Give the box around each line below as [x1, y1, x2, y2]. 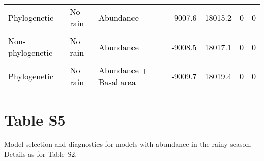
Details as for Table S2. [4, 148, 77, 159]
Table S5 [4, 109, 66, 130]
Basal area [98, 76, 136, 88]
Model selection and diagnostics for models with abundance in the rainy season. [4, 139, 252, 149]
